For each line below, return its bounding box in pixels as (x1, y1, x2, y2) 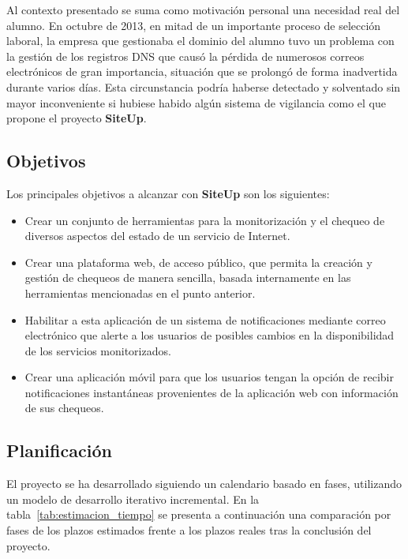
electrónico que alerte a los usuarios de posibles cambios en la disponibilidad (24, 327, 395, 343)
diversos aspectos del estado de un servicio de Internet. (24, 227, 290, 244)
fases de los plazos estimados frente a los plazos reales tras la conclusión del (6, 522, 372, 538)
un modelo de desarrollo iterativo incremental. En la (6, 490, 260, 507)
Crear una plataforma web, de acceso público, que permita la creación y (24, 253, 372, 270)
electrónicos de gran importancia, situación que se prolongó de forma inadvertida (6, 63, 398, 80)
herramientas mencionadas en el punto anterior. (24, 284, 256, 301)
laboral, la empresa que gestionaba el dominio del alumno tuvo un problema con (6, 32, 395, 49)
